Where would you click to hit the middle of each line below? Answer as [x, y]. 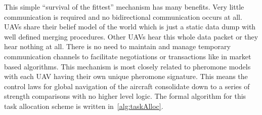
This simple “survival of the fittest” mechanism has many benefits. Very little [124, 7]
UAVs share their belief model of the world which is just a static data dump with [130, 27]
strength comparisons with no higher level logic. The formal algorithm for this [125, 96]
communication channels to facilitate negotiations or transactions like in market [128, 56]
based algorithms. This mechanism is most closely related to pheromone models [127, 66]
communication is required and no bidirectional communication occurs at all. [123, 16]
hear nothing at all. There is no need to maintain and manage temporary [117, 46]
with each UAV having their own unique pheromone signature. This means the [126, 76]
